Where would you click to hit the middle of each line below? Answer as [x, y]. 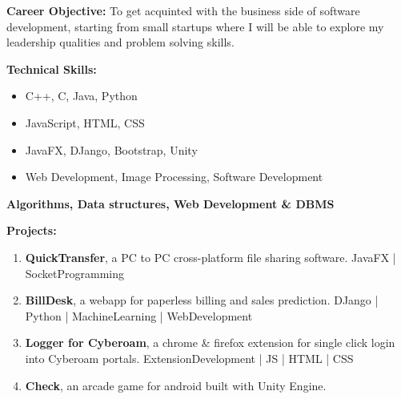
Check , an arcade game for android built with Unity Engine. [176, 385]
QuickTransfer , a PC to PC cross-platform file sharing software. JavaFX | [211, 257]
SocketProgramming [74, 273]
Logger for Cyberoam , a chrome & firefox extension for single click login [210, 343]
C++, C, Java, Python [81, 96]
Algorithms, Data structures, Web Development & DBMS [170, 203]
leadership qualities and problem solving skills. [120, 42]
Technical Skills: [52, 69]
